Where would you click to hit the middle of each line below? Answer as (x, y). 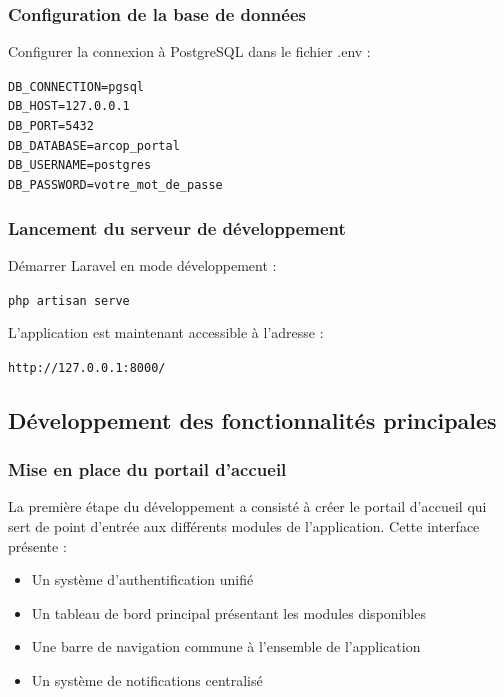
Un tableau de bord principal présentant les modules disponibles (228, 612)
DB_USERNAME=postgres (80, 165)
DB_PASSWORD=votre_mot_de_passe (115, 185)
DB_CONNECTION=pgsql (76, 86)
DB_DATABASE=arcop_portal (94, 145)
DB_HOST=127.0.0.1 (69, 106)
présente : (37, 545)
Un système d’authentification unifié (142, 579)
